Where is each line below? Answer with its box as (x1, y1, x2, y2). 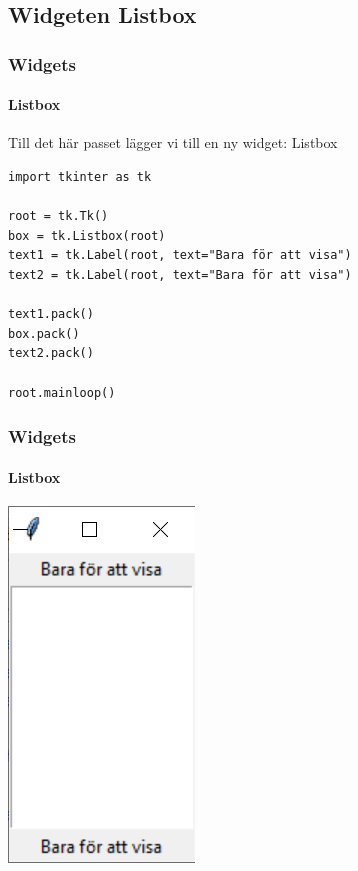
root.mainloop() (8, 385, 116, 400)
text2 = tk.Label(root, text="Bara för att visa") (8, 267, 352, 282)
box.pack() (8, 326, 80, 341)
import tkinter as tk (8, 170, 152, 185)
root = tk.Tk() (8, 209, 109, 224)
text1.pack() (8, 307, 94, 322)
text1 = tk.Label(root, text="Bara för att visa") (8, 248, 352, 263)
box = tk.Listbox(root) (8, 228, 166, 243)
